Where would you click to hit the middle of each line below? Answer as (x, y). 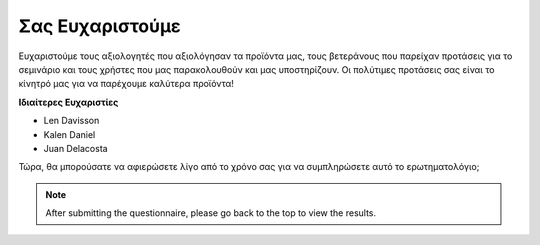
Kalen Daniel (69, 134)
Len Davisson (71, 121)
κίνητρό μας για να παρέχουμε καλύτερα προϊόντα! (126, 84)
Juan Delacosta (76, 148)
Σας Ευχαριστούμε (100, 26)
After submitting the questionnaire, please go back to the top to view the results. (211, 213)
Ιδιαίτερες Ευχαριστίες (68, 102)
